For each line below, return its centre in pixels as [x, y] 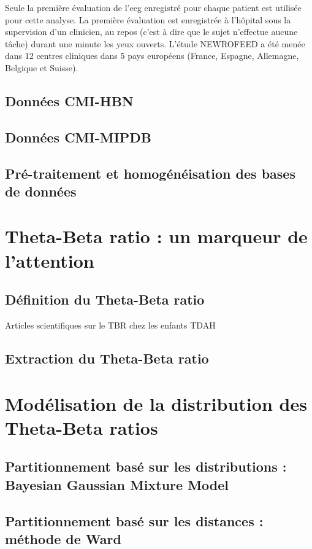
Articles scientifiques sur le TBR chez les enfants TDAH [110, 325]
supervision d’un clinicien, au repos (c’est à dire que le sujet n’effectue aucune [151, 32]
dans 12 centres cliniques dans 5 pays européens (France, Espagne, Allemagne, [152, 56]
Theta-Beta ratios [82, 427]
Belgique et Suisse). [42, 67]
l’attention [50, 260]
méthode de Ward [63, 538]
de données [41, 191]
